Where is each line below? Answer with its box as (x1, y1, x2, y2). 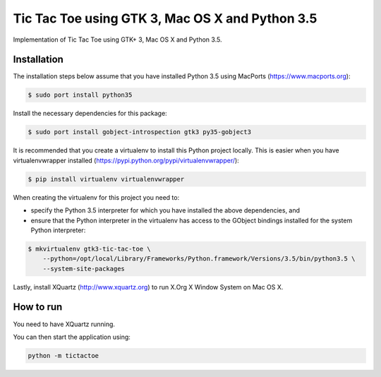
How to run (13, 301, 63, 313)
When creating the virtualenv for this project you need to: (13, 193, 180, 201)
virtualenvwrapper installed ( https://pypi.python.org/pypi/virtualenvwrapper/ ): (13, 156, 239, 164)
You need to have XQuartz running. (13, 320, 116, 328)
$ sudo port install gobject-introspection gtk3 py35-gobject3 (28, 128, 252, 136)
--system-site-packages (42, 265, 125, 273)
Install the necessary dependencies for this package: (13, 109, 167, 118)
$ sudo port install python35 (28, 91, 133, 99)
